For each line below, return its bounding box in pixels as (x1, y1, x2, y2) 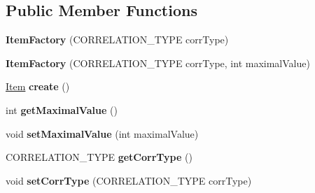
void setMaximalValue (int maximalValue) (6, 126, 199, 141)
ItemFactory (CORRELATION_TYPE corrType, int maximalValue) (6, 55, 310, 70)
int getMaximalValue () (6, 102, 118, 117)
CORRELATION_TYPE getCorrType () (6, 150, 192, 164)
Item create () (6, 79, 70, 94)
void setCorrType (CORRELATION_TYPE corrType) (6, 173, 252, 187)
